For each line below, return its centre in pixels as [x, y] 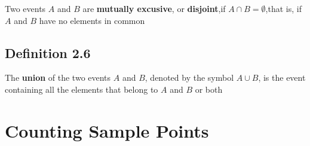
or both [209, 89]
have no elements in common [92, 20]
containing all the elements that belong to [82, 89]
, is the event [282, 77]
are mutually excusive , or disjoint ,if [154, 8]
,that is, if [283, 8]
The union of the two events [58, 77]
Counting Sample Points [107, 130]
